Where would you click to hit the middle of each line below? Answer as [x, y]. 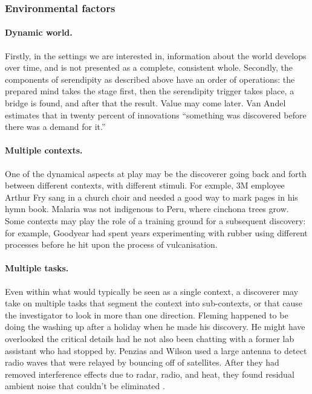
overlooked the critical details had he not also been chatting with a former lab [150, 338]
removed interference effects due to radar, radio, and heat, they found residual [150, 374]
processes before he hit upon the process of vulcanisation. [111, 244]
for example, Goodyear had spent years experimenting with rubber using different [156, 232]
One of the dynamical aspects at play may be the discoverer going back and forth [156, 173]
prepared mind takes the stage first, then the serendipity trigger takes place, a [150, 91]
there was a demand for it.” [55, 127]
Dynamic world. [39, 32]
